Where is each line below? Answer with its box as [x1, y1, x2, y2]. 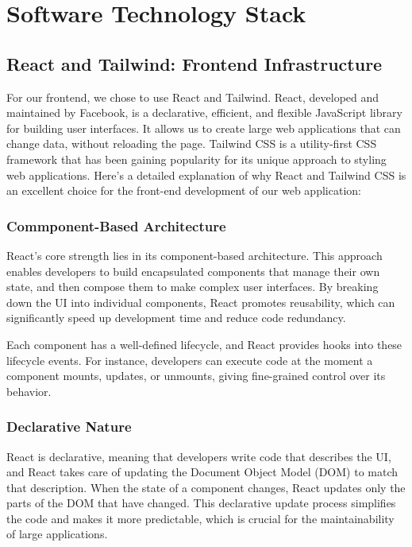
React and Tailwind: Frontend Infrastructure [6, 51, 383, 76]
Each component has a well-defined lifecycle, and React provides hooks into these [6, 336, 402, 352]
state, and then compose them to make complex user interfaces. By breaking [6, 278, 379, 295]
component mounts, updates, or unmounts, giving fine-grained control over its [6, 367, 386, 384]
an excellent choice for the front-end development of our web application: [6, 182, 361, 199]
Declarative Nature [6, 417, 132, 436]
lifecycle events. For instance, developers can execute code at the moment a [6, 351, 373, 368]
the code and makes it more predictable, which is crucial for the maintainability [6, 510, 395, 526]
